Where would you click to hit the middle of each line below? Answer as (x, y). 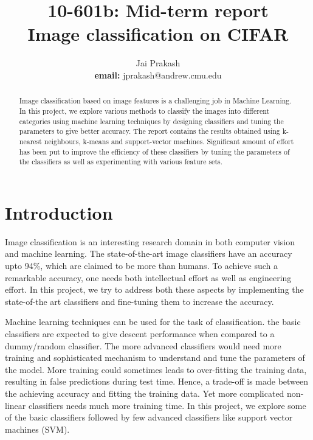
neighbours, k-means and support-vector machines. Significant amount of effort (169, 141)
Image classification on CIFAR (158, 34)
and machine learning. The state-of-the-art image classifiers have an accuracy (149, 253)
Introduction (59, 212)
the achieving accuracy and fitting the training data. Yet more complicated (145, 393)
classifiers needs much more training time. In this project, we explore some (167, 405)
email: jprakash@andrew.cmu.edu (158, 75)
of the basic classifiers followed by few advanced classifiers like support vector (149, 417)
